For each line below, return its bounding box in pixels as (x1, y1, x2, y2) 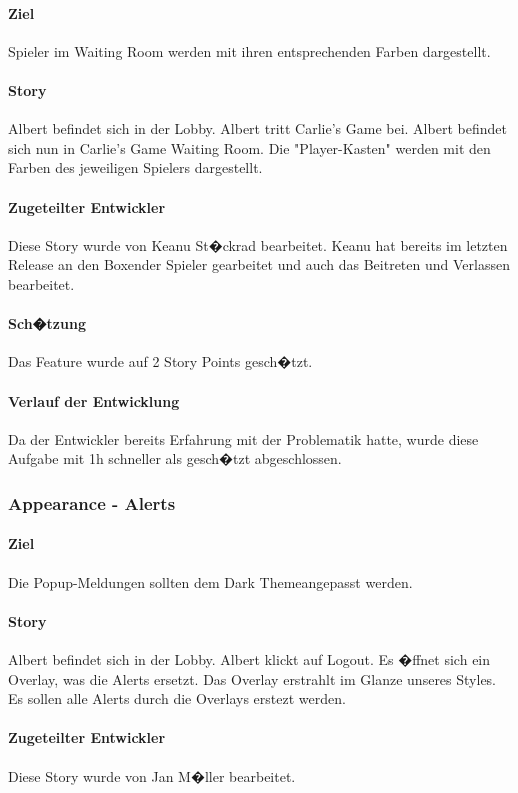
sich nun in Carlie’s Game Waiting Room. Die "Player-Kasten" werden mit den (8, 137, 491, 158)
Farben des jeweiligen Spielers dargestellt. (8, 157, 263, 178)
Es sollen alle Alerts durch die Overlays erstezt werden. (8, 688, 346, 709)
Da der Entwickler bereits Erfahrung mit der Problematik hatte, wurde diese (8, 428, 479, 449)
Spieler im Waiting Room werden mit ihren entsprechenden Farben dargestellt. (8, 40, 491, 61)
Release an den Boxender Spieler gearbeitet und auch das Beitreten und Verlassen (8, 254, 510, 275)
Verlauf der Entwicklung (8, 390, 180, 411)
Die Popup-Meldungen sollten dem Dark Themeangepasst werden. (8, 571, 413, 592)
